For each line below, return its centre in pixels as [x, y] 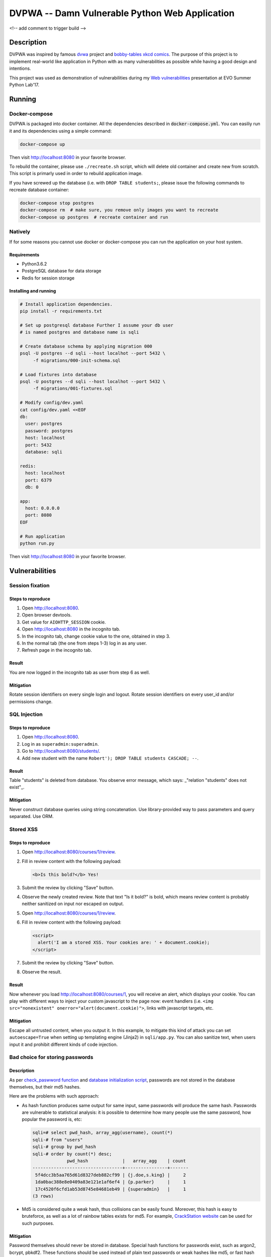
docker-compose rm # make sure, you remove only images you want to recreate [119, 210]
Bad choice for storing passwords [51, 1057]
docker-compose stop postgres [57, 203]
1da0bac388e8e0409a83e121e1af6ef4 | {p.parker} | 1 [111, 1182]
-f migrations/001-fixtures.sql [73, 389]
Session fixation [29, 585]
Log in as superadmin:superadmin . [60, 744]
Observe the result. [42, 972]
